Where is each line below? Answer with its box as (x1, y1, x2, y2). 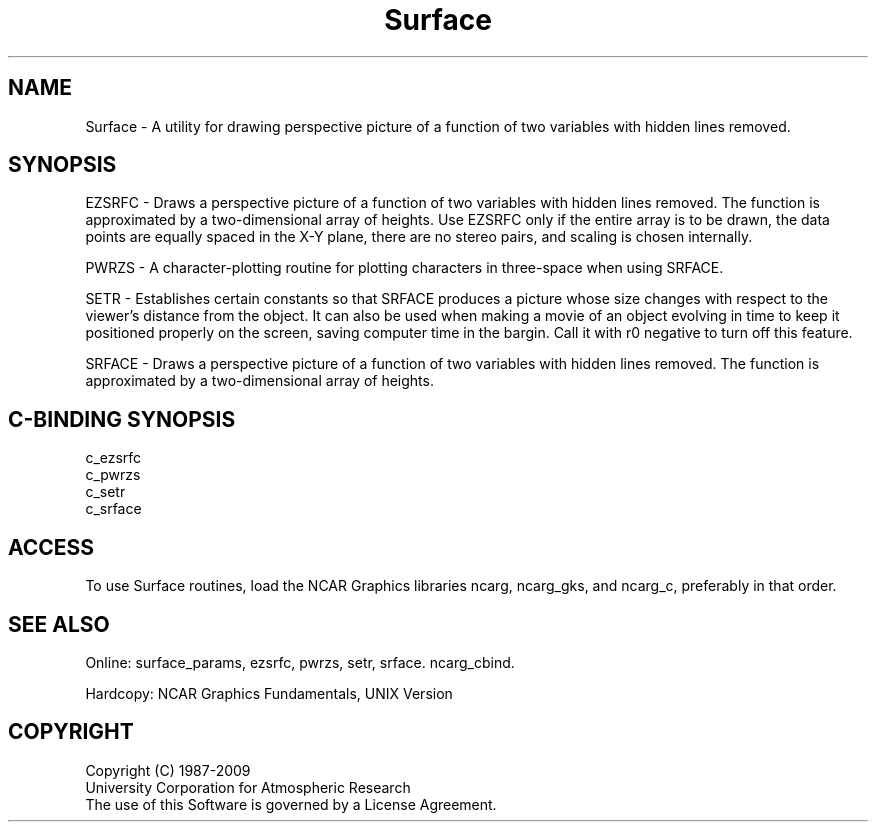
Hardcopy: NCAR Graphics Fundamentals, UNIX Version (85, 684, 453, 702)
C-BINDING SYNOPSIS (8, 406, 236, 432)
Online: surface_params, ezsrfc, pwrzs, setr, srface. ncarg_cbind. (85, 653, 515, 671)
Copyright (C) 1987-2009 (85, 761, 251, 779)
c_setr (85, 483, 126, 501)
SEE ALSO (8, 611, 110, 637)
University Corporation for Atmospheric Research (85, 778, 411, 796)
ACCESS (8, 534, 95, 560)
